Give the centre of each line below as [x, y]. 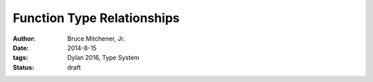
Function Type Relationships [96, 18]
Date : [21, 48]
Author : [24, 39]
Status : [23, 67]
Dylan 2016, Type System [103, 58]
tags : [20, 58]
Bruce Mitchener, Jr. [96, 39]
